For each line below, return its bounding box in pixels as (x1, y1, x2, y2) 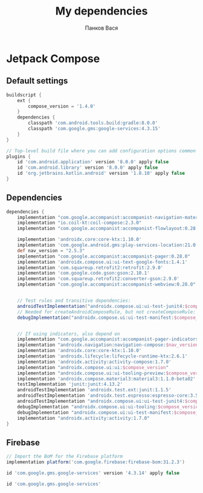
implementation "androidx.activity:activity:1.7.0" (17, 415, 150, 421)
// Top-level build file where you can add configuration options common (6, 148, 196, 154)
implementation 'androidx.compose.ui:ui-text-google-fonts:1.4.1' (17, 259, 188, 265)
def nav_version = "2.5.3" (17, 247, 85, 253)
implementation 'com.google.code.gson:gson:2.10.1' (17, 270, 150, 276)
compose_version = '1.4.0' (28, 103, 96, 109)
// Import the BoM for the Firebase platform (6, 454, 123, 460)
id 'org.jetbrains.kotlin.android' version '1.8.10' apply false (17, 171, 185, 177)
